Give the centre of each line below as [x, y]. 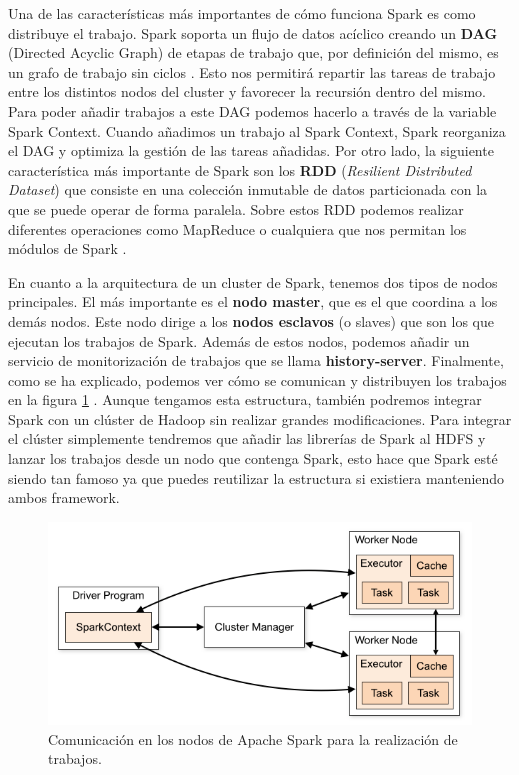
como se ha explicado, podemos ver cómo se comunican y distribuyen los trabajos [257, 379]
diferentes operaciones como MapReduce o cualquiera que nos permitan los [237, 228]
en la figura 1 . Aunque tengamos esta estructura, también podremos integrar [245, 399]
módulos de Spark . [67, 248]
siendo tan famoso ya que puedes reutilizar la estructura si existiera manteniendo [256, 477]
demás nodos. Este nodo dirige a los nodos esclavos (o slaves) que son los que [251, 320]
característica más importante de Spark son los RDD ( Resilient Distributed [240, 169]
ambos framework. [64, 497]
